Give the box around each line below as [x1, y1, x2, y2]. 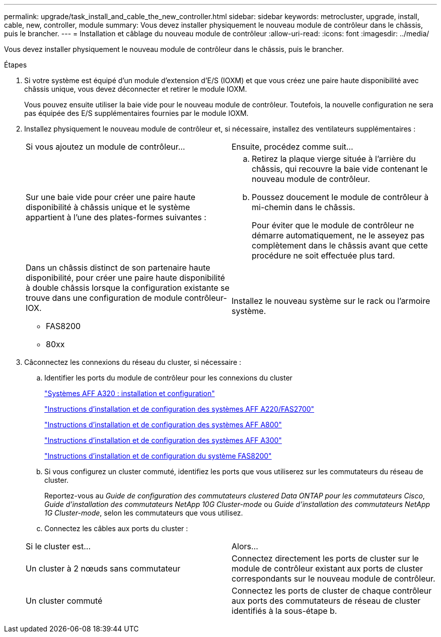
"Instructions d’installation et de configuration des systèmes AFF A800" [44, 420, 282, 429]
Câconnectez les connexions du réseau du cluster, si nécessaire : [24, 358, 242, 366]
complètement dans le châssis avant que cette [252, 240, 428, 250]
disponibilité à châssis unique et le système [26, 202, 190, 212]
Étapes [4, 60, 27, 69]
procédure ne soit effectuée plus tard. [252, 250, 395, 261]
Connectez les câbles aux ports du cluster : [44, 524, 188, 533]
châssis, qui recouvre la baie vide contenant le [252, 164, 428, 174]
